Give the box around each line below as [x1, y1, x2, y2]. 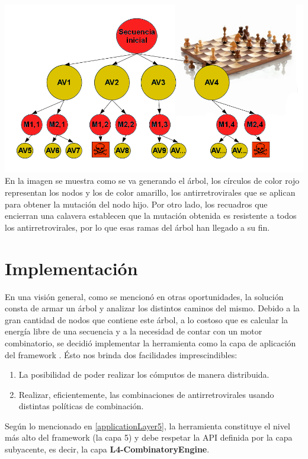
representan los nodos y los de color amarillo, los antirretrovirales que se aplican [5, 186, 296, 199]
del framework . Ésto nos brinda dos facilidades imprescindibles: [5, 348, 238, 361]
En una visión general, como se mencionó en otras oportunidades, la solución [5, 290, 284, 302]
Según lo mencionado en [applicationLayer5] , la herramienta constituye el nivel [5, 419, 290, 432]
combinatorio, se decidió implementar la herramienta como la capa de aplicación [5, 336, 296, 349]
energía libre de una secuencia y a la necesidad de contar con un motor [5, 325, 262, 337]
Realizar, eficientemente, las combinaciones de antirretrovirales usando [18, 388, 274, 400]
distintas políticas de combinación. [18, 400, 144, 412]
